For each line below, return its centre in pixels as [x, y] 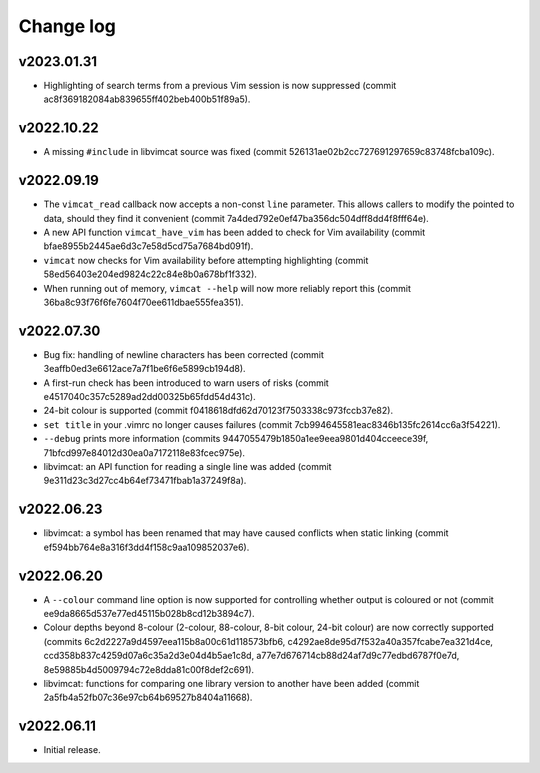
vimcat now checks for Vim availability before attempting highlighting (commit [206, 260]
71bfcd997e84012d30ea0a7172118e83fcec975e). [144, 452]
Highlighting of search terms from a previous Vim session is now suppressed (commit [220, 86]
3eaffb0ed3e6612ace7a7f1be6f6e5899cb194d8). [144, 369]
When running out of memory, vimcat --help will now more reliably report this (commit [227, 288]
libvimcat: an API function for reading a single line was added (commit [187, 467]
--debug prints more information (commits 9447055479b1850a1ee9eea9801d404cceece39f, [236, 439]
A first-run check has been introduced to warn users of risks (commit [186, 382]
